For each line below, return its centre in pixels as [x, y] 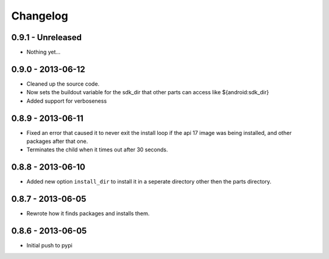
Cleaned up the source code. [63, 84]
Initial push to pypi [49, 246]
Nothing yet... [44, 52]
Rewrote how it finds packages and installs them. [88, 213]
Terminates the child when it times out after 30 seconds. [97, 150]
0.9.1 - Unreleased [47, 37]
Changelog [40, 16]
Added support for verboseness [67, 101]
